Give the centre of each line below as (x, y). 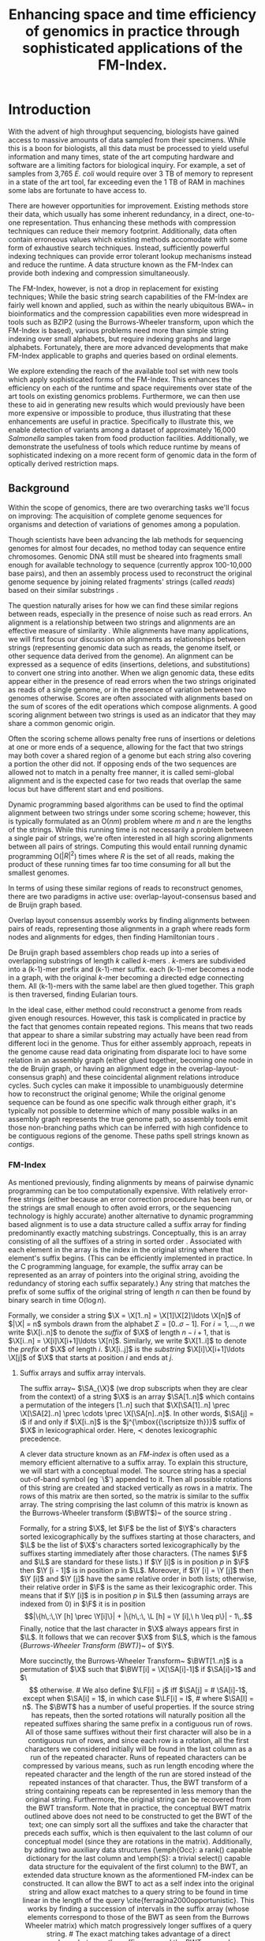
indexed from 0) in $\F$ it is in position (82, 1604)
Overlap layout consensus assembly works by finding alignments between (129, 921)
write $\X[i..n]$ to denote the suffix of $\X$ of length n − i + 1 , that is (119, 1332)
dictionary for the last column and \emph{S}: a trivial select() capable (138, 1858)
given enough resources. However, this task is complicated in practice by (127, 1018)
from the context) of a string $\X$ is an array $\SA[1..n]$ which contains (137, 1396)
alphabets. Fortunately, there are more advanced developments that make (128, 347)
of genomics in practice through (132, 31)
